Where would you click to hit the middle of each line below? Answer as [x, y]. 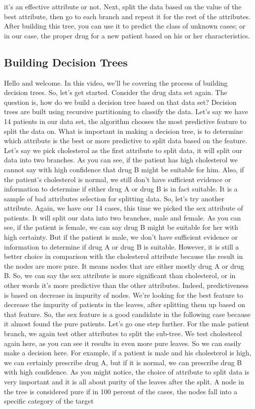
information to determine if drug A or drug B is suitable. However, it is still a [122, 246]
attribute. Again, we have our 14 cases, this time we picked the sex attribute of [124, 208]
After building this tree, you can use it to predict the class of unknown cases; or [125, 26]
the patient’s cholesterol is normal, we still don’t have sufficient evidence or [118, 179]
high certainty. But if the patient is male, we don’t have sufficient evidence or [121, 237]
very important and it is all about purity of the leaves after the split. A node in [124, 381]
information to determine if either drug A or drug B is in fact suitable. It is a [121, 189]
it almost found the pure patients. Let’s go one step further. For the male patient [127, 324]
